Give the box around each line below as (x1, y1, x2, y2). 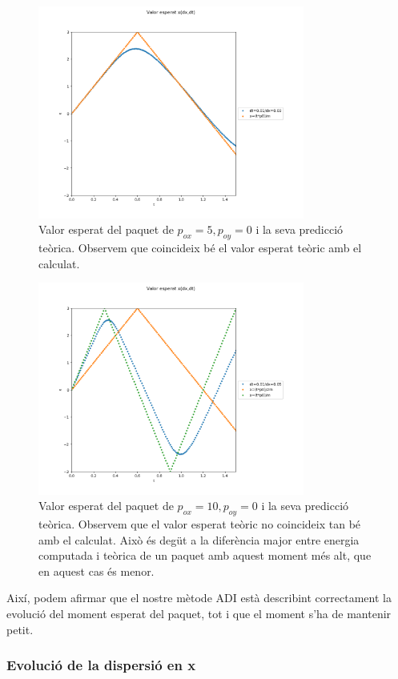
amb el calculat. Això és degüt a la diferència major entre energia (38, 531, 360, 548)
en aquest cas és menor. (38, 562, 155, 579)
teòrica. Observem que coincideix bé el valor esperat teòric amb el (38, 239, 362, 255)
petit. (6, 621, 34, 637)
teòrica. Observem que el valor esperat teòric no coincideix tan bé (38, 516, 361, 532)
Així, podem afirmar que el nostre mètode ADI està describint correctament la (6, 589, 392, 606)
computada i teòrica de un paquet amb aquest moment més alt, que (38, 547, 372, 564)
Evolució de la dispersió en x (6, 655, 196, 675)
